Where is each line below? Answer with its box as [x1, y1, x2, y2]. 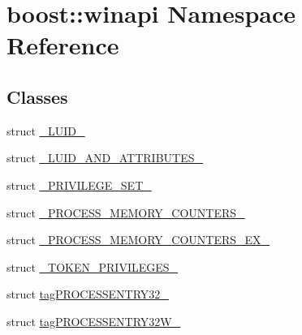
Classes [6, 84, 68, 109]
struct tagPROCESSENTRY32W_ [6, 312, 181, 329]
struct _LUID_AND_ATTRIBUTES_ [6, 149, 204, 166]
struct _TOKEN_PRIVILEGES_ [6, 258, 179, 275]
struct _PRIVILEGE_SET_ [6, 176, 152, 193]
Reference [6, 28, 119, 62]
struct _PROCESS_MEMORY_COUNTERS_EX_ [6, 231, 270, 248]
